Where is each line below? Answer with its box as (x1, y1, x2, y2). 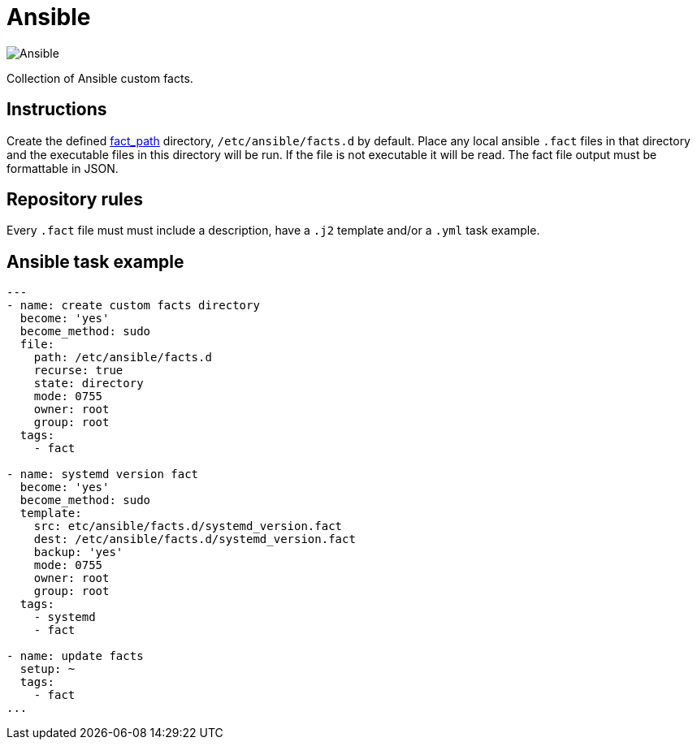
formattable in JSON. (6, 161, 119, 175)
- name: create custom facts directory (6, 299, 260, 313)
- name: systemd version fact (6, 468, 199, 481)
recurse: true (33, 364, 123, 377)
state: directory (33, 377, 144, 390)
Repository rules (6, 189, 144, 210)
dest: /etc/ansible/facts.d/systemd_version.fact (33, 533, 356, 546)
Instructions (6, 99, 107, 120)
